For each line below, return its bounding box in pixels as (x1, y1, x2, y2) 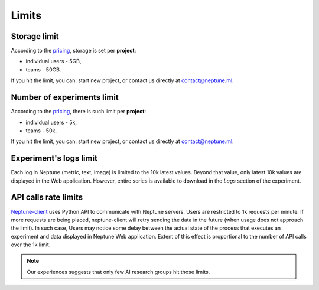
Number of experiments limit (11, 92, 119, 103)
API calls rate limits (11, 193, 83, 203)
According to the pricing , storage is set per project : (11, 47, 136, 54)
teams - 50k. (25, 127, 57, 134)
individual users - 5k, (25, 119, 77, 126)
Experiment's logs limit (11, 154, 97, 164)
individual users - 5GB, (25, 58, 82, 65)
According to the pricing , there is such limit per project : (11, 108, 147, 115)
